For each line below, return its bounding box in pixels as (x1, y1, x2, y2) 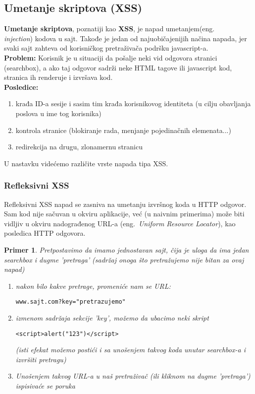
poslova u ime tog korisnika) (15, 108, 102, 118)
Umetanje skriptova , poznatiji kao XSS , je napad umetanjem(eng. (4, 23, 215, 34)
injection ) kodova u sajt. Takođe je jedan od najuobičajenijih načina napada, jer (4, 33, 247, 43)
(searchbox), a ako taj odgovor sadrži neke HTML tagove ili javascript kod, (4, 62, 232, 72)
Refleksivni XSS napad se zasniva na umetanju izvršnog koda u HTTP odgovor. (4, 198, 247, 209)
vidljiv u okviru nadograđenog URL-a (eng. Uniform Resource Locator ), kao (4, 218, 236, 228)
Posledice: (4, 81, 39, 92)
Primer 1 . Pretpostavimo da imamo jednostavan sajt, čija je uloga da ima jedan (4, 244, 249, 255)
